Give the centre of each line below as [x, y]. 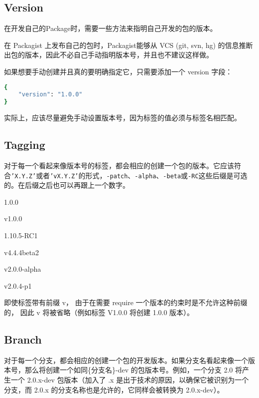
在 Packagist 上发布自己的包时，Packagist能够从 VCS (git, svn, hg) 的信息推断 [129, 45]
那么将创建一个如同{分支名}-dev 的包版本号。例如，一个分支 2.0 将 [133, 370]
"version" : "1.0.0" [50, 95]
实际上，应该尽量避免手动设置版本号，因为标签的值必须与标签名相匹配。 [123, 118]
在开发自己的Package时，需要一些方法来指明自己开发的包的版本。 [111, 28]
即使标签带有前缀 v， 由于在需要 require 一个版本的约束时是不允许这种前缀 [126, 302]
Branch [23, 339]
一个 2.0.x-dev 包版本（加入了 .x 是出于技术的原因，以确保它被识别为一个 [130, 379]
